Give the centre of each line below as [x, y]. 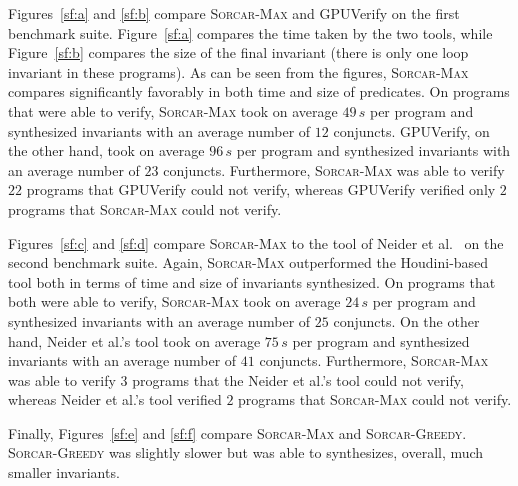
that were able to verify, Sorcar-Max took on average [173, 110]
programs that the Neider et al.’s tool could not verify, [298, 379]
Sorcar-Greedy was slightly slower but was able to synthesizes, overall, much [246, 452]
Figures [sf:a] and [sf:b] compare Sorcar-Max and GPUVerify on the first [234, 13]
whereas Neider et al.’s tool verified [115, 399]
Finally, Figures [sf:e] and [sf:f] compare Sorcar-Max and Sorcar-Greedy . [237, 432]
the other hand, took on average [106, 150]
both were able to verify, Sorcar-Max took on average [174, 301]
